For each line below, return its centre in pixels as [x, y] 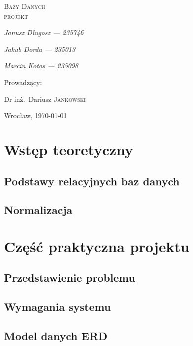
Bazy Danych [25, 6]
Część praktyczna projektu [97, 246]
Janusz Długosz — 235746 [44, 32]
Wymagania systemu [58, 307]
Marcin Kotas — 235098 [41, 65]
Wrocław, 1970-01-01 [36, 115]
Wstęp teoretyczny [69, 149]
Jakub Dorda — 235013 [40, 49]
